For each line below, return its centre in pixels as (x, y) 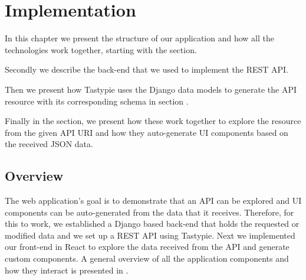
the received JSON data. (49, 144)
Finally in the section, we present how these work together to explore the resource (153, 121)
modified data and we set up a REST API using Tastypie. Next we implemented (150, 235)
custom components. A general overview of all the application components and (147, 258)
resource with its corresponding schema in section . (97, 101)
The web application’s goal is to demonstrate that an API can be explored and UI (153, 201)
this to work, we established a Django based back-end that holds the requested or (152, 224)
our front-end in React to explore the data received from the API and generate (147, 247)
